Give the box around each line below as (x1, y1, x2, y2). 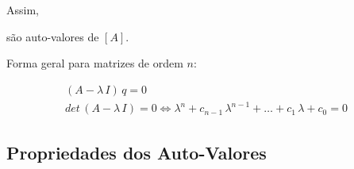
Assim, (6, 2, 39, 17)
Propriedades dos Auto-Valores (6, 140, 267, 164)
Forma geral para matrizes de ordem (6, 55, 183, 71)
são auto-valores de (6, 28, 99, 44)
